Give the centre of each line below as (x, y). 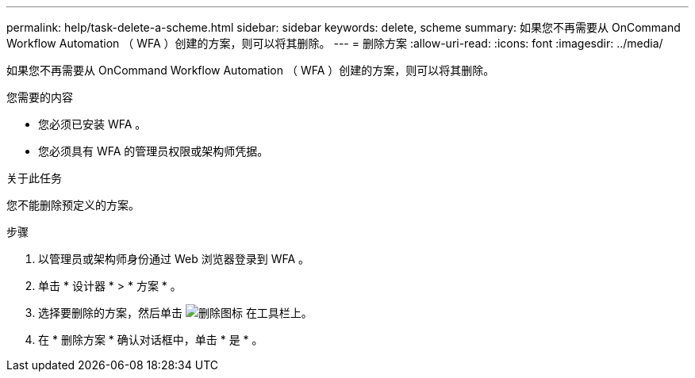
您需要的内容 (40, 97)
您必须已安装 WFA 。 (92, 124)
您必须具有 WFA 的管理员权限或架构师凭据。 (154, 151)
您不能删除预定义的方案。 (73, 205)
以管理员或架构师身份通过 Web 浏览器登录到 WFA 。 (174, 259)
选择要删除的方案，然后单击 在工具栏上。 (175, 313)
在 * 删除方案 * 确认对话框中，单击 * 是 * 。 (151, 340)
